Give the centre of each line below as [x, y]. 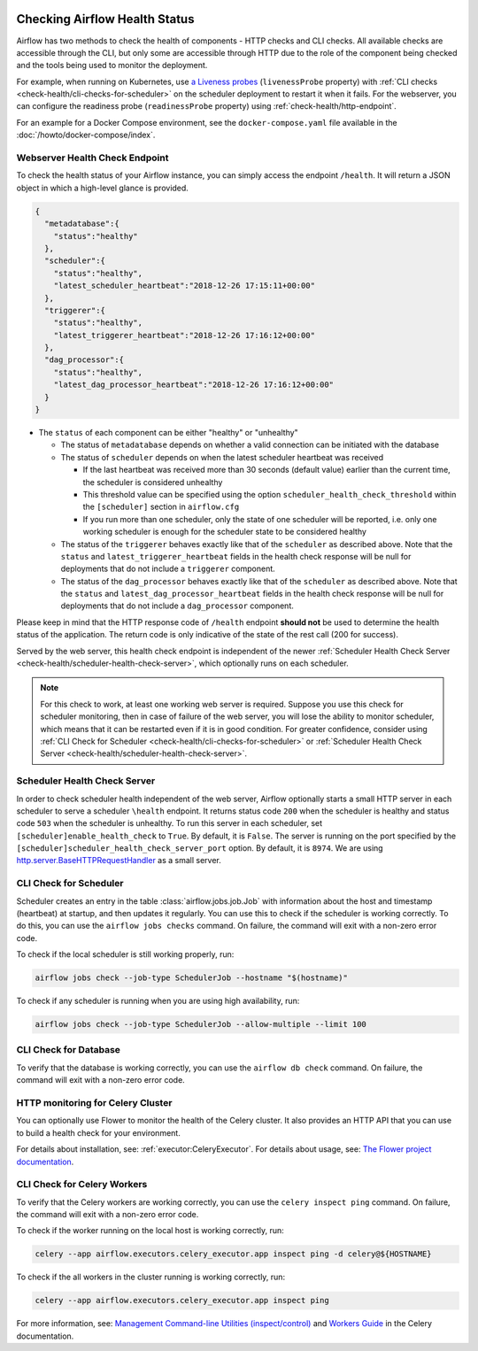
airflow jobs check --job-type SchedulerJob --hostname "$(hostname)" [192, 978]
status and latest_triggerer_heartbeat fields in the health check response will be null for [236, 556]
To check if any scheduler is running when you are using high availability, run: [158, 1001]
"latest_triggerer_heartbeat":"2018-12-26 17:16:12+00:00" [185, 335]
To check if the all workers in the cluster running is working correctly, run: [151, 1277]
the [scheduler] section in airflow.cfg [161, 507]
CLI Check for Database [69, 1050]
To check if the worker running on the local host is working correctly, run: [150, 1231]
